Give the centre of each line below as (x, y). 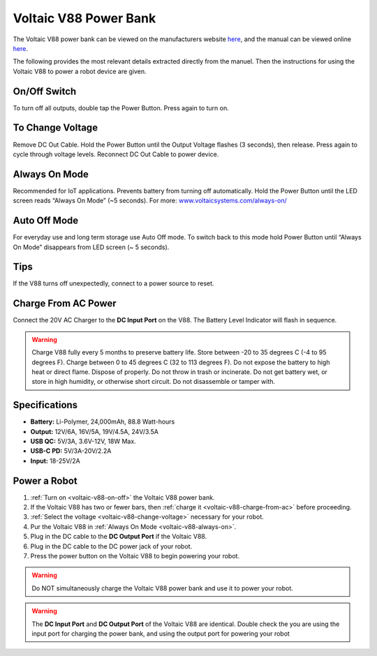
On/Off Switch (45, 91)
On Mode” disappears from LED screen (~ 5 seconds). (91, 247)
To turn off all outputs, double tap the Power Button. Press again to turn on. (121, 107)
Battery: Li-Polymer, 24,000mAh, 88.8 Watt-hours (103, 422)
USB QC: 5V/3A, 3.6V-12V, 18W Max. (83, 441)
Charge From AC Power (65, 304)
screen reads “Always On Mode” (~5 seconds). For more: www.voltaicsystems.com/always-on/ (150, 201)
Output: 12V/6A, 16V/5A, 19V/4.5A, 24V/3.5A (94, 431)
